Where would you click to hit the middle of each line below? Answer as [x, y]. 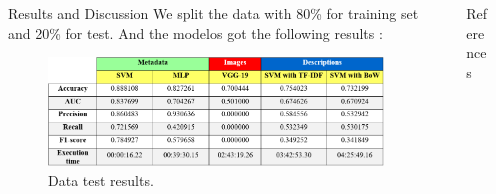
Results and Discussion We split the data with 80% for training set [213, 13]
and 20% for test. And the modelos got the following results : [195, 32]
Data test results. [101, 179]
